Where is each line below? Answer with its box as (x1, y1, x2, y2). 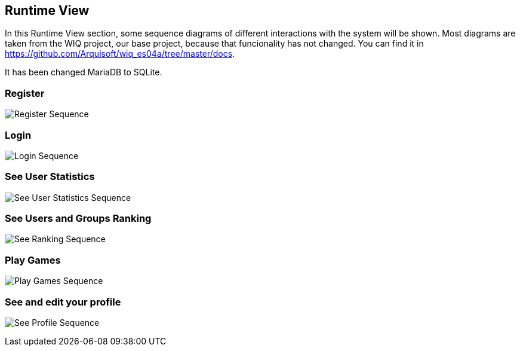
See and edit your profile (5, 295, 121, 308)
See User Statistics (5, 170, 95, 183)
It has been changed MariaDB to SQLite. (5, 67, 162, 78)
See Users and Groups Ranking (5, 212, 152, 225)
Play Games (5, 254, 61, 266)
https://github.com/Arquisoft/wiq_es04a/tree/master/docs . (5, 48, 235, 59)
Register (5, 87, 45, 99)
